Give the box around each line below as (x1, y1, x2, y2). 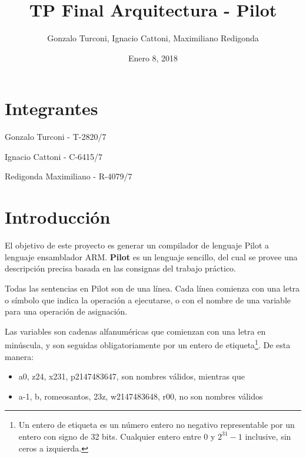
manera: (5, 350, 34, 362)
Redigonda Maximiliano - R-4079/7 (5, 170, 132, 182)
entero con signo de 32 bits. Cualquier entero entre (18, 430, 201, 442)
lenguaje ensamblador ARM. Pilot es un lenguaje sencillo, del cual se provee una (5, 250, 298, 263)
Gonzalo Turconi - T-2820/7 (5, 130, 107, 143)
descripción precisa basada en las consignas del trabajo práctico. (5, 262, 237, 274)
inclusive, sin (245, 430, 291, 442)
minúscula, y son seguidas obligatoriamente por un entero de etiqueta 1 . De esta (5, 337, 291, 351)
